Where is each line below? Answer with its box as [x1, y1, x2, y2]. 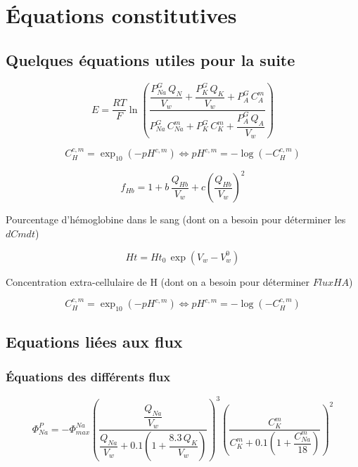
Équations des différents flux [6, 367, 171, 385]
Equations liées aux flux [6, 331, 183, 353]
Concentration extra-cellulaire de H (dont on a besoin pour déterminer [6, 274, 309, 289]
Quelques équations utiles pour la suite [6, 48, 295, 70]
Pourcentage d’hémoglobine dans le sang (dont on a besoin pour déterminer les [6, 212, 346, 227]
